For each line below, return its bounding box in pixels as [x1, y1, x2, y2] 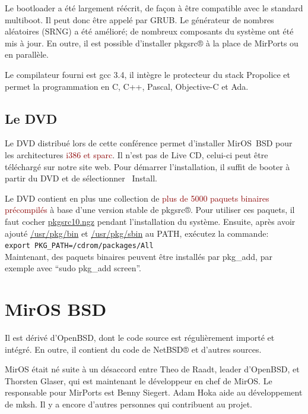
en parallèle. [5, 48, 49, 61]
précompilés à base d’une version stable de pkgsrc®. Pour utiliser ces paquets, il [5, 203, 295, 216]
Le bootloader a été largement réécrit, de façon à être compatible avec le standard [5, 2, 303, 14]
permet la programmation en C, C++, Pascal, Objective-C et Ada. [5, 80, 249, 92]
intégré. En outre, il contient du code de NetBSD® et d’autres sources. [5, 343, 262, 355]
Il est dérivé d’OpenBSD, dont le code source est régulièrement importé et [5, 331, 275, 344]
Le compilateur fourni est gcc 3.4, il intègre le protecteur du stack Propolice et [5, 68, 291, 80]
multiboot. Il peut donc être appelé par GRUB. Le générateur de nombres [5, 13, 274, 26]
